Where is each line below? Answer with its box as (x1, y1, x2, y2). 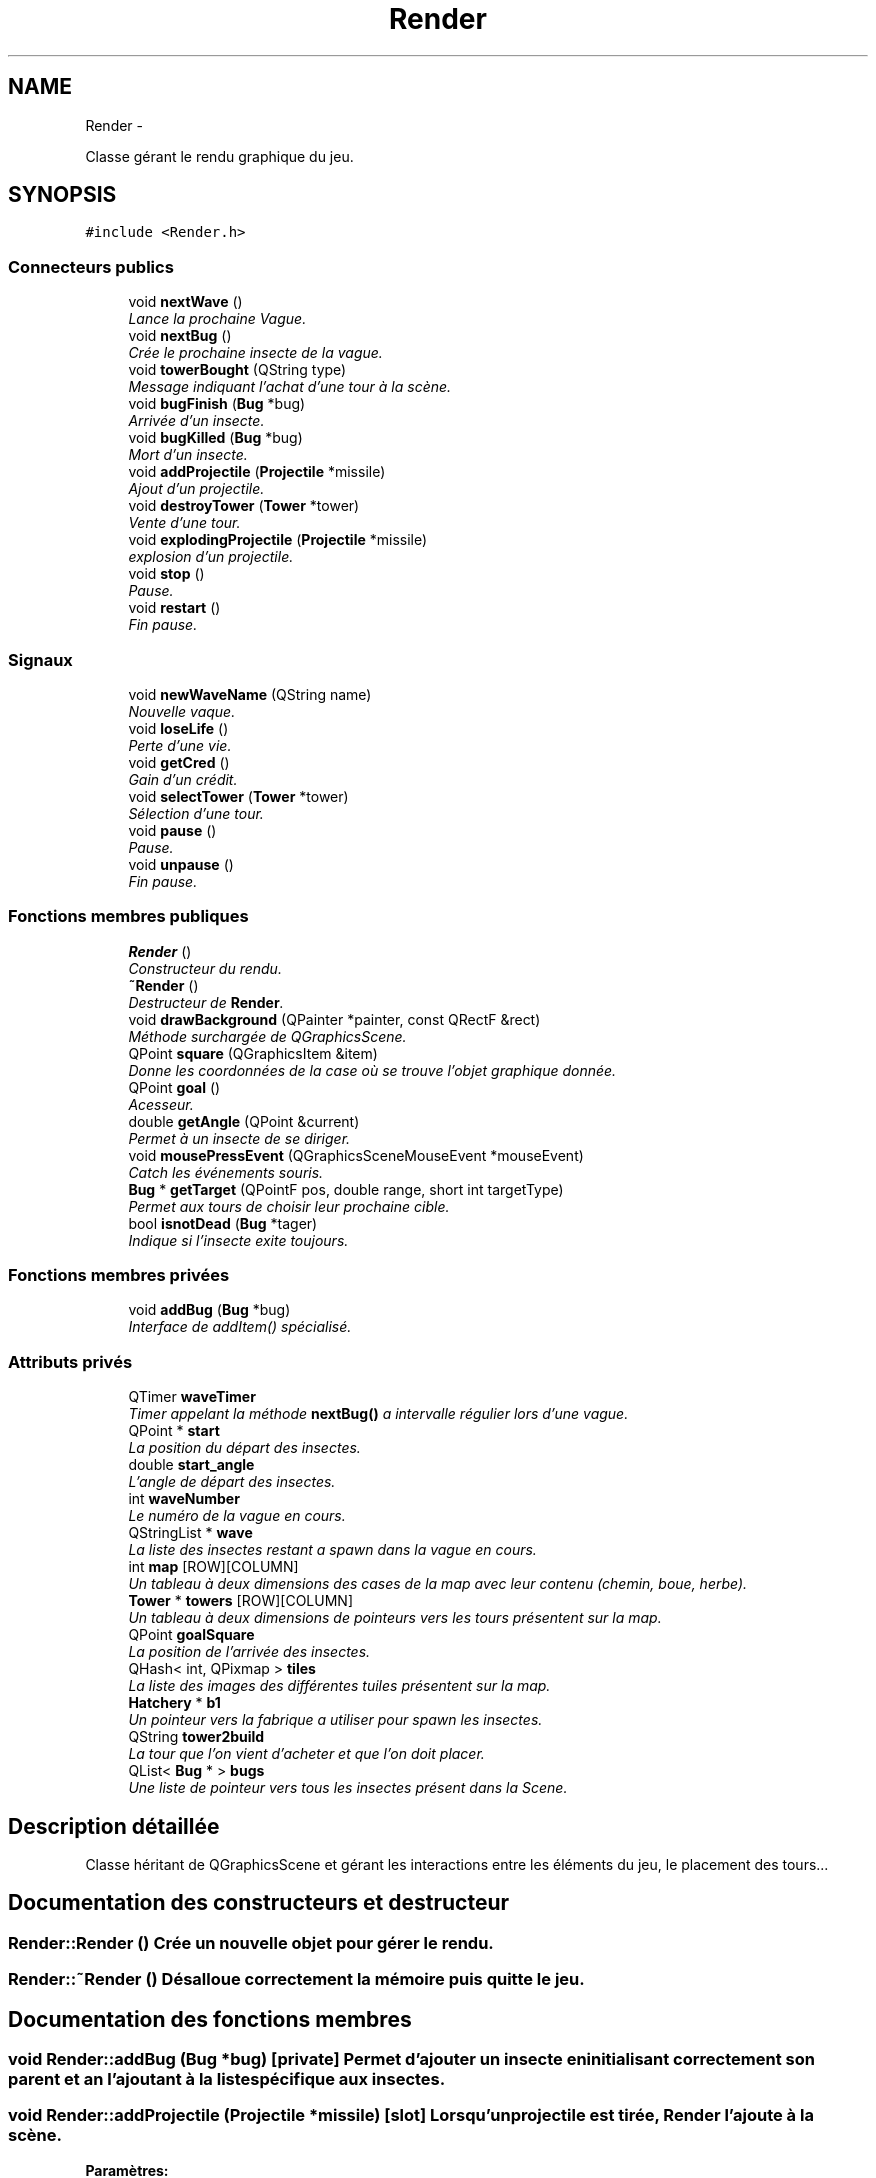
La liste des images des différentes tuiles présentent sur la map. (128, 1677, 551, 1695)
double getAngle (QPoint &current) (128, 1112, 360, 1130)
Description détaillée (8, 1813, 220, 1839)
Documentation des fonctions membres (8, 2006, 412, 2032)
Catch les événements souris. (128, 1163, 324, 1181)
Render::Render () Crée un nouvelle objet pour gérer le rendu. (8, 1932, 494, 1953)
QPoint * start (128, 1422, 220, 1440)
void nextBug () (128, 327, 232, 345)
